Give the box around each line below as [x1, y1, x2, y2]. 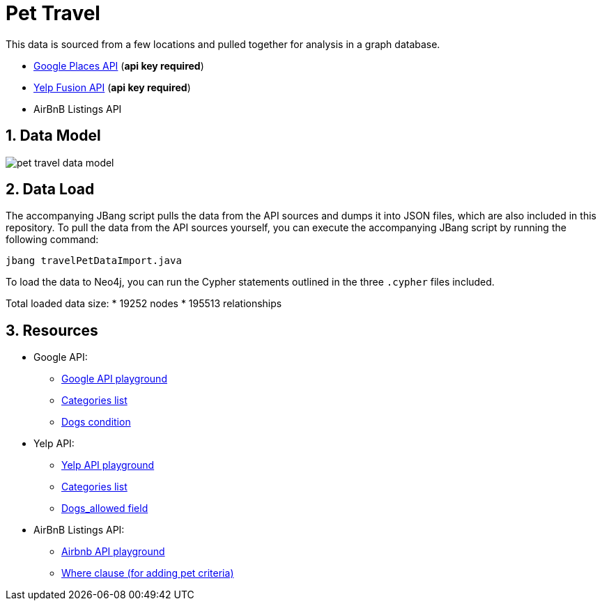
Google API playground [61, 373, 167, 385]
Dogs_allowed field [61, 502, 148, 515]
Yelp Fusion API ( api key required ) [33, 81, 191, 93]
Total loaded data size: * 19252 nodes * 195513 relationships [6, 297, 282, 310]
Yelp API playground [61, 459, 155, 472]
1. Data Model [6, 127, 101, 145]
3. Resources [6, 321, 98, 339]
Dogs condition [61, 416, 131, 428]
